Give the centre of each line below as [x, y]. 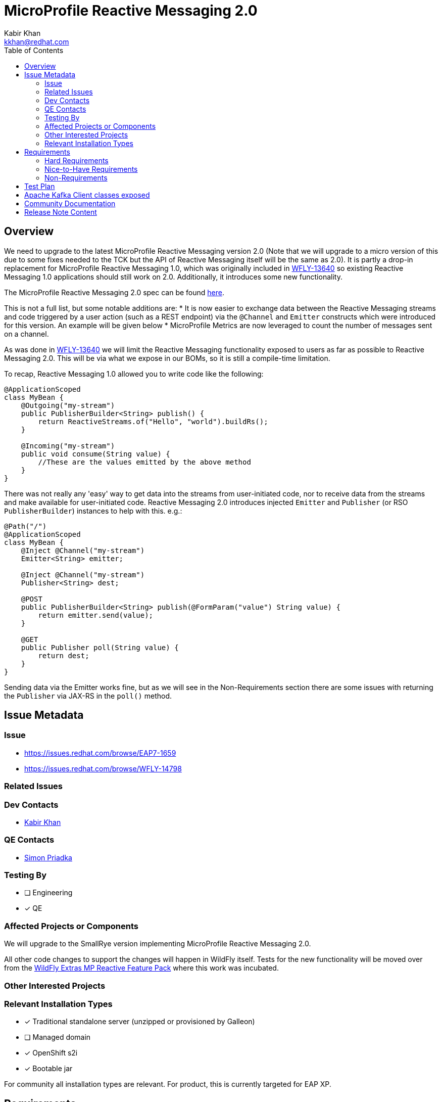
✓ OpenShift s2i [51, 1053]
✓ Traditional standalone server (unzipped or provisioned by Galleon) [140, 1022]
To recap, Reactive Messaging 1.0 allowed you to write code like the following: [134, 374]
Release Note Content [61, 212]
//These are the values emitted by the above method [144, 462]
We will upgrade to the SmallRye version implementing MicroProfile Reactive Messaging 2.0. [158, 944]
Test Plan [40, 186]
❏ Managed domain [58, 1037]
